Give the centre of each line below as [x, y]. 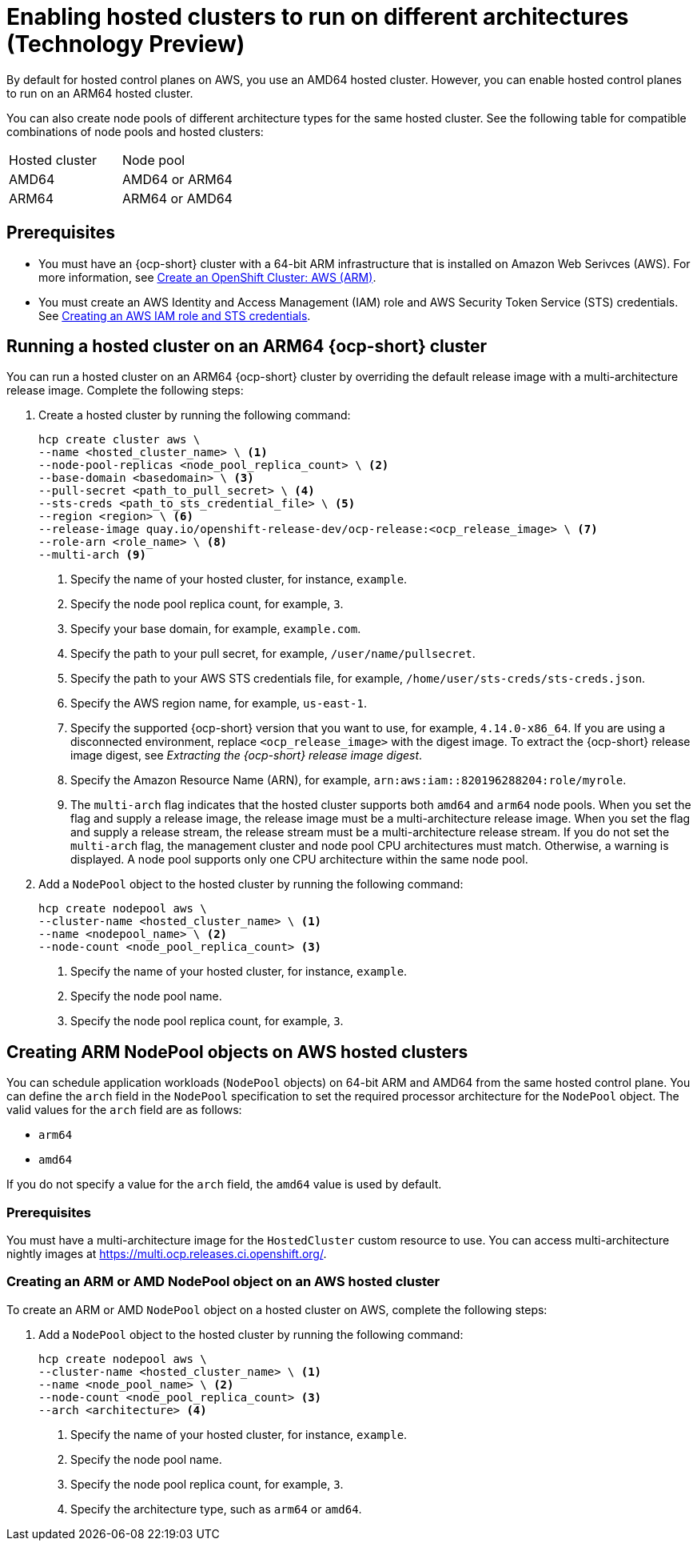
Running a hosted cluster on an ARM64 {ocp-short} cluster [247, 347]
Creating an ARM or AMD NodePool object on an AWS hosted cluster [223, 1282]
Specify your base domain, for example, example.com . [216, 629]
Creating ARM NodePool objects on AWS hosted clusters [237, 1052]
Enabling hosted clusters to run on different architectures [318, 17]
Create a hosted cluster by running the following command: [195, 415]
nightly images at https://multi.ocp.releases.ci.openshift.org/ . [167, 1254]
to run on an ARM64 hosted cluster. [100, 93]
